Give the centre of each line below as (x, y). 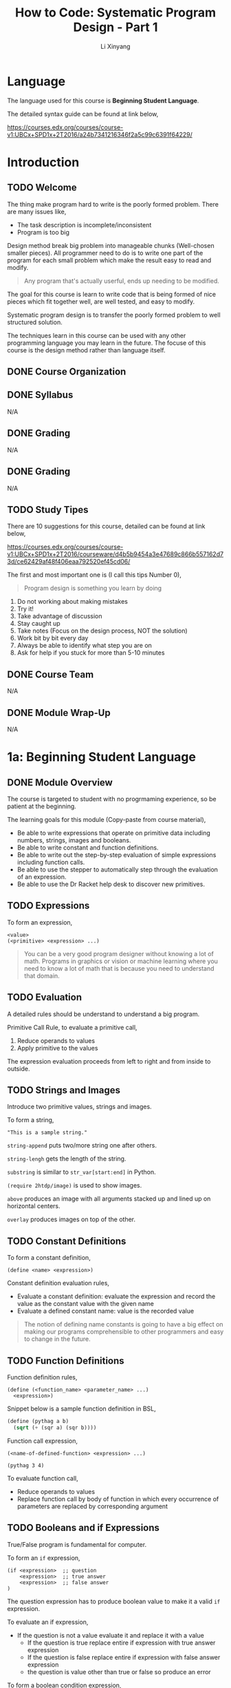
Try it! (25, 609)
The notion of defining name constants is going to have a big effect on (123, 1325)
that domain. (42, 975)
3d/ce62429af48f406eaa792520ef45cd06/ (69, 562)
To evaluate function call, (43, 1478)
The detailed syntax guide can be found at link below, (83, 114)
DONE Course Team (51, 674)
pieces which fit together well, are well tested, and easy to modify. (101, 302)
